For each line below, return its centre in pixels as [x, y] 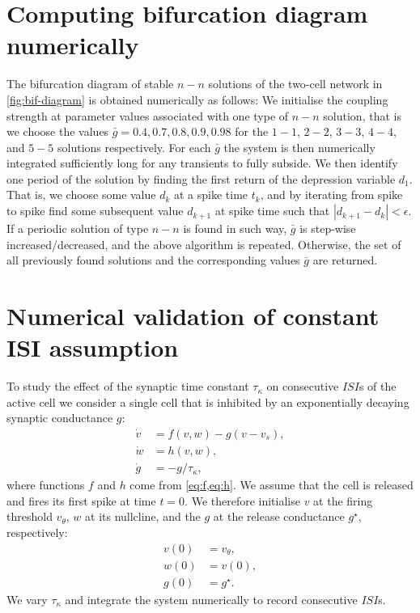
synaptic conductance [60, 418]
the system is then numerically [299, 147]
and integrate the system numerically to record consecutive [211, 599]
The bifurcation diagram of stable [90, 84]
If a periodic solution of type [78, 228]
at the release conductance [279, 516]
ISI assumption [93, 347]
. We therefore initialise [242, 500]
